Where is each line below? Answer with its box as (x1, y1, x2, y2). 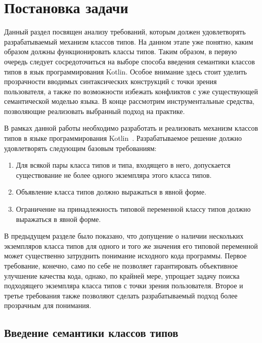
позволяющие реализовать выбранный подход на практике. (4, 105, 185, 116)
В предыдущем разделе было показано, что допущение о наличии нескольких (4, 231, 244, 241)
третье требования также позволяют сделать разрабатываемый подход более (4, 290, 238, 300)
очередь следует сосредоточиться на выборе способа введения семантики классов (4, 56, 255, 66)
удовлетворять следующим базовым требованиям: (4, 142, 157, 153)
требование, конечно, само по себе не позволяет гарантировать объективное (4, 260, 238, 271)
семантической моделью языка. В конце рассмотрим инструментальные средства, (4, 96, 255, 106)
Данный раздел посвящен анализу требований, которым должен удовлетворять (4, 26, 246, 37)
